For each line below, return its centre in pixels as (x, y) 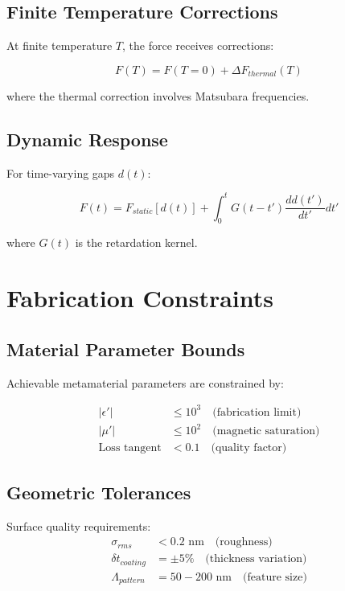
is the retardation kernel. (136, 242)
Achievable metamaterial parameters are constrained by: (145, 382)
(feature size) (275, 577)
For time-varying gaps (61, 172)
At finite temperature (60, 45)
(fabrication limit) (257, 412)
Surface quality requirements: (79, 525)
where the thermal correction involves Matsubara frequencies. (158, 95)
